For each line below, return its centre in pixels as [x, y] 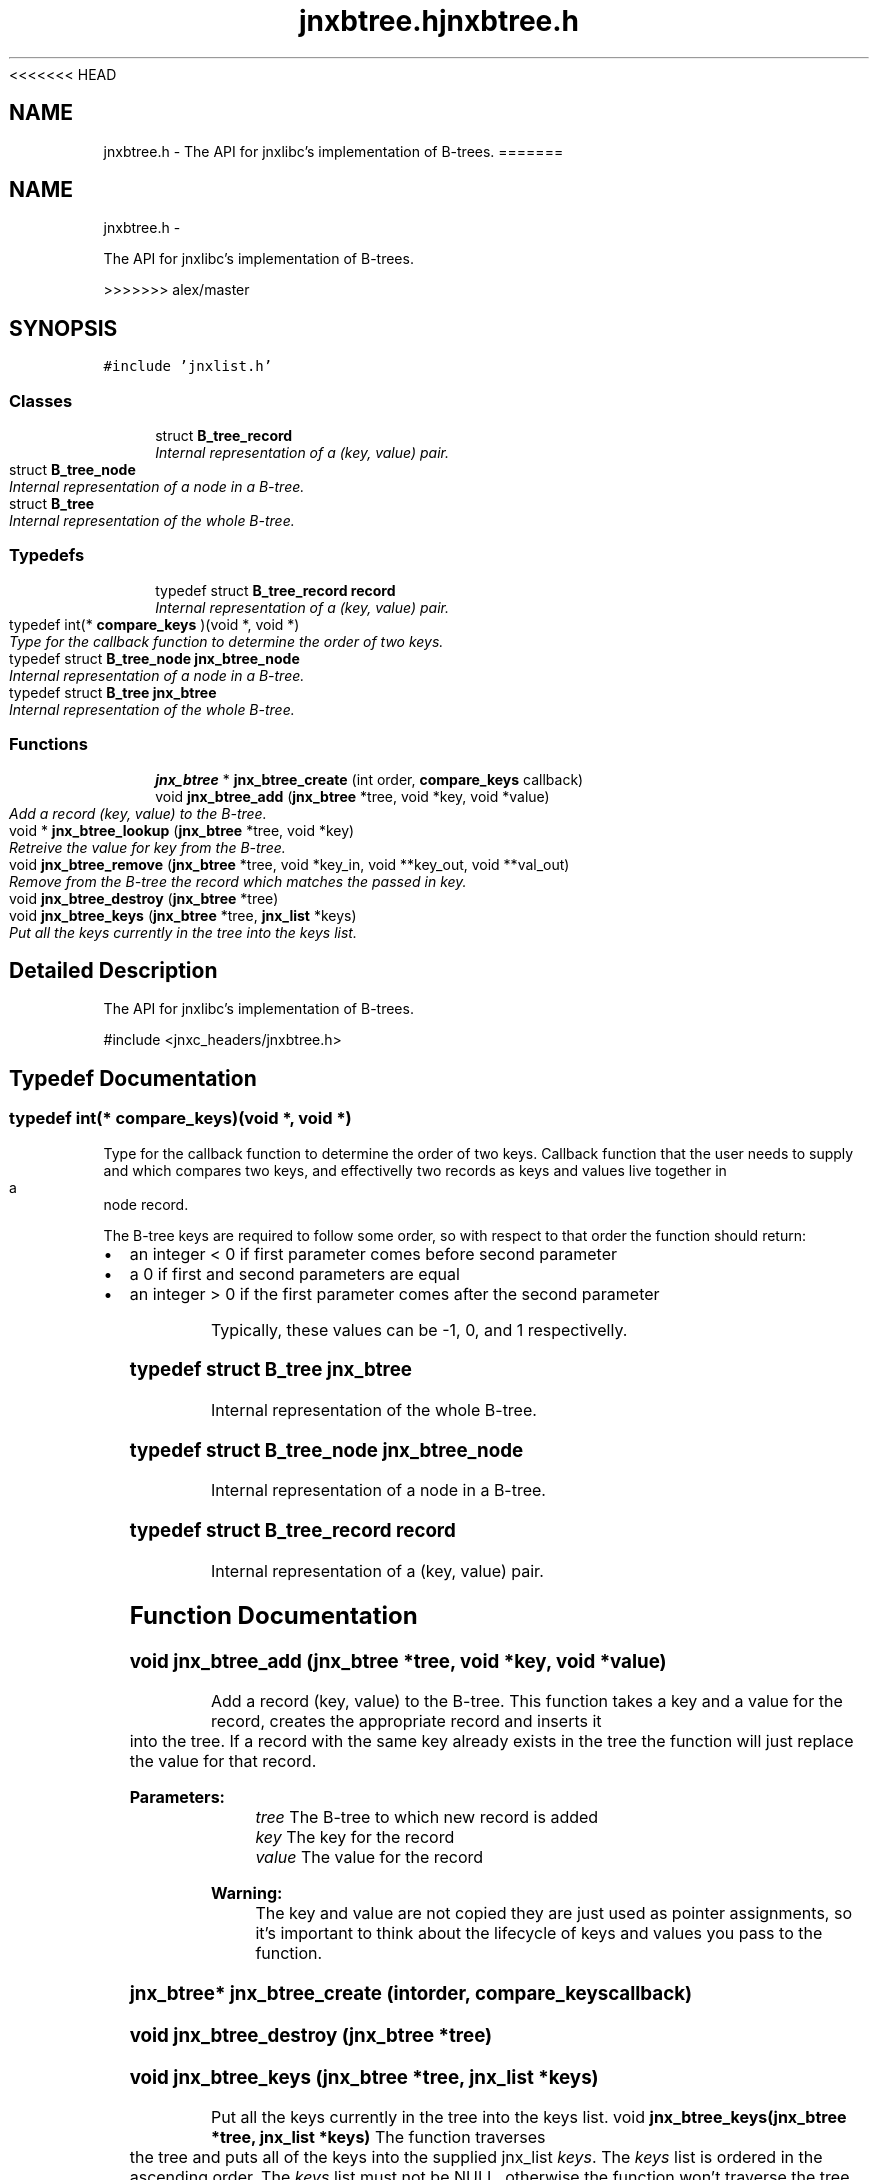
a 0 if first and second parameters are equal [294, 1273]
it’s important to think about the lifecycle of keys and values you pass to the [539, 1933]
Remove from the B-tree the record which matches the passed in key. [238, 881]
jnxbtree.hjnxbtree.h [439, 21]
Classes [41, 400]
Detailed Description [113, 970]
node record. [146, 1204]
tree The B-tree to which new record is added [427, 1817]
